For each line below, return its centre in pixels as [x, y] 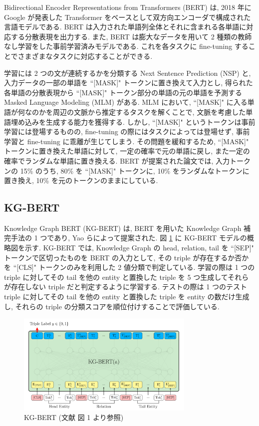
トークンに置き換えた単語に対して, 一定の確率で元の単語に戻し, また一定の [127, 151]
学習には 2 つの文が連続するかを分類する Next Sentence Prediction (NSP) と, [128, 73]
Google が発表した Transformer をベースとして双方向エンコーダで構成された [128, 17]
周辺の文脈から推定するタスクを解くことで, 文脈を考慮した [149, 111]
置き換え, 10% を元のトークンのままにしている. [81, 180]
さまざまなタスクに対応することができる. [85, 56]
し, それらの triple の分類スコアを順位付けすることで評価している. [112, 306]
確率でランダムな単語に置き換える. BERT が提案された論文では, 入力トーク [128, 160]
